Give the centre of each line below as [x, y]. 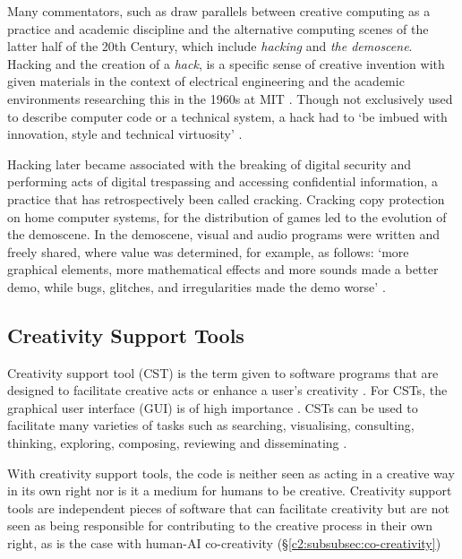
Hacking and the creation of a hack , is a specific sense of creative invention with [226, 63]
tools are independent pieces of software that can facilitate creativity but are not [228, 507]
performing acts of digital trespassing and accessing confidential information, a [222, 181]
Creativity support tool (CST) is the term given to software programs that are [223, 372]
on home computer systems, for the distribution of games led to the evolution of [227, 216]
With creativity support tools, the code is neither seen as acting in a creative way [231, 473]
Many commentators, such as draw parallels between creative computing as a [219, 11]
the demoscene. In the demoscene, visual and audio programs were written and [224, 234]
